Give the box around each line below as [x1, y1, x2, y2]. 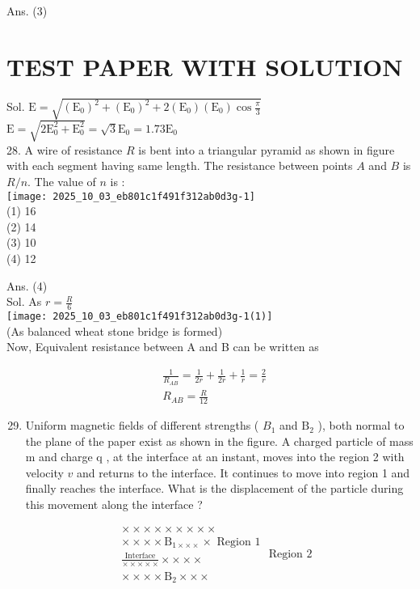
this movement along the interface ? [25, 496, 203, 513]
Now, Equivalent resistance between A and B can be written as [6, 338, 319, 355]
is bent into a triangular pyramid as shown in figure [138, 141, 395, 158]
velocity [25, 464, 64, 481]
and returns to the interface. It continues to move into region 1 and [76, 464, 410, 481]
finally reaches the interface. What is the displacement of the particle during [25, 480, 404, 497]
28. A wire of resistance [6, 141, 123, 158]
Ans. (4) [6, 277, 48, 294]
